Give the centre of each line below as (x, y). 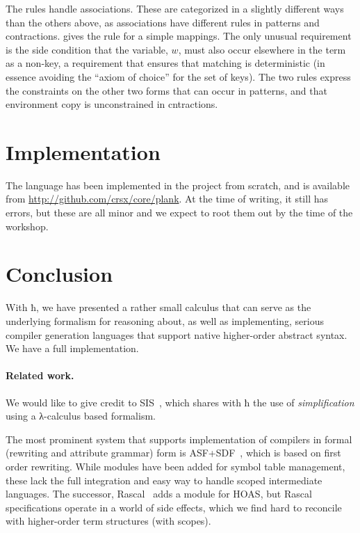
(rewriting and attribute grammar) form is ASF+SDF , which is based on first (173, 453)
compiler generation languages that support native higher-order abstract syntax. (177, 334)
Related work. (40, 375)
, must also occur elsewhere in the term (262, 49)
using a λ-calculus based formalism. (81, 416)
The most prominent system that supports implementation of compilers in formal (179, 439)
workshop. (27, 226)
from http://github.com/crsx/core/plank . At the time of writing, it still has (167, 199)
